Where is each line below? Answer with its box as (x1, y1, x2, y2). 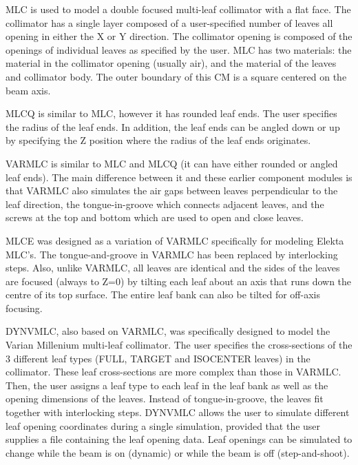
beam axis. (6, 83, 51, 97)
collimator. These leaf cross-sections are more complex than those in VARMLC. (6, 364, 341, 379)
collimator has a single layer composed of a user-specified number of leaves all (6, 15, 333, 30)
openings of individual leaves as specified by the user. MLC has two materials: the (6, 42, 352, 56)
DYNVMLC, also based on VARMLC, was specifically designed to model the (6, 324, 330, 338)
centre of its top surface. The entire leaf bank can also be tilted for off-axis (6, 287, 320, 302)
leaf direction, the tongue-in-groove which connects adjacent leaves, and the (6, 196, 324, 211)
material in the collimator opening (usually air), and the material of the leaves (6, 56, 337, 70)
